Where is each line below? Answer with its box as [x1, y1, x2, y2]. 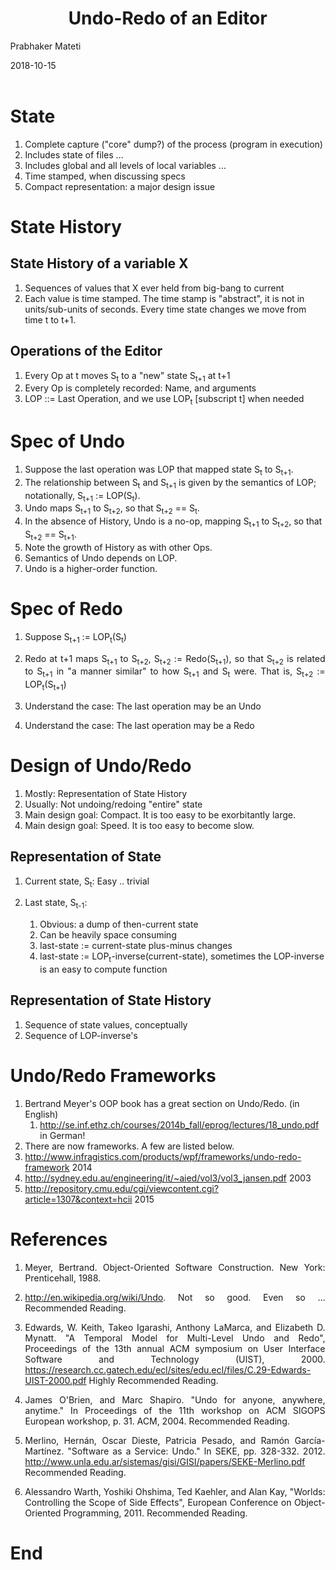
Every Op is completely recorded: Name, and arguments [24, 382, 257, 394]
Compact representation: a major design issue [24, 180, 216, 192]
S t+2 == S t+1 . [24, 528, 78, 542]
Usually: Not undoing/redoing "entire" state [24, 798, 203, 810]
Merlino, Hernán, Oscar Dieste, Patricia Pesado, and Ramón [24, 1434, 290, 1446]
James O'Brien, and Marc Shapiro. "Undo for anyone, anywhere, [24, 1393, 326, 1406]
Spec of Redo [10, 598, 124, 620]
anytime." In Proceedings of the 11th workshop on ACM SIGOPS [24, 1404, 326, 1416]
